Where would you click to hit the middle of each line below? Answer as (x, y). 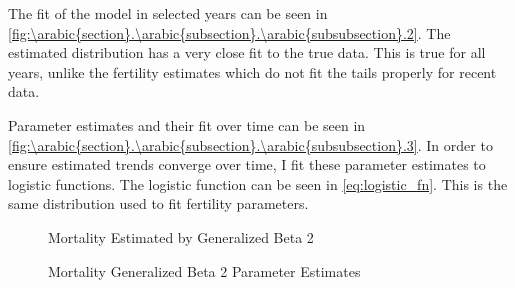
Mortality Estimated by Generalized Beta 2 (181, 236)
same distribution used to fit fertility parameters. (158, 203)
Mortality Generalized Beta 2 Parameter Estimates (204, 270)
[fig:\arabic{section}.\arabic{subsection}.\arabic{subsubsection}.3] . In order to (250, 144)
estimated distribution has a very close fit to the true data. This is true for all (247, 52)
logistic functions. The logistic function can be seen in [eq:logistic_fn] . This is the (258, 183)
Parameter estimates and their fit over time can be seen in (187, 124)
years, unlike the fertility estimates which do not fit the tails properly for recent (252, 71)
